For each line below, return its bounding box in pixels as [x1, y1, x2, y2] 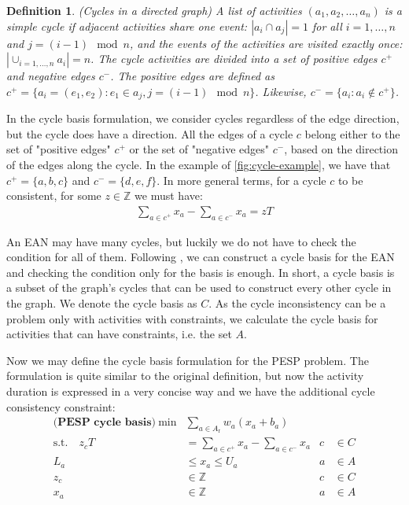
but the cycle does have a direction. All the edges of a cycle [6, 125, 293, 142]
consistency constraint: [6, 398, 116, 415]
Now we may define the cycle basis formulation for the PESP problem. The [6, 352, 369, 368]
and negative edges [6, 68, 95, 84]
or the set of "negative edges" [129, 141, 270, 157]
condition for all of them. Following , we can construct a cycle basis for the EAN [6, 249, 395, 265]
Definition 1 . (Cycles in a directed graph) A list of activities [6, 2, 302, 18]
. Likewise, [255, 83, 307, 99]
